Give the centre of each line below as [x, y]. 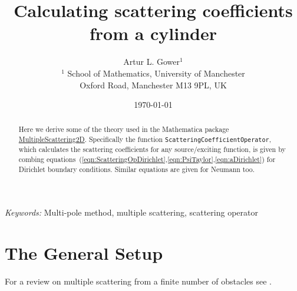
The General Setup [84, 253]
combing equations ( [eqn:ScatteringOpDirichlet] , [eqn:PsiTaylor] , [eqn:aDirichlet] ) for [147, 159]
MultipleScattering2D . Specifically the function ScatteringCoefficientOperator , [145, 139]
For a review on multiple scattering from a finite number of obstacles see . [138, 281]
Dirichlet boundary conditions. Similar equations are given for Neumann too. [136, 169]
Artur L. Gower [151, 62]
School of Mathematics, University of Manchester [156, 73]
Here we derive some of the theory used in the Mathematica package [124, 129]
